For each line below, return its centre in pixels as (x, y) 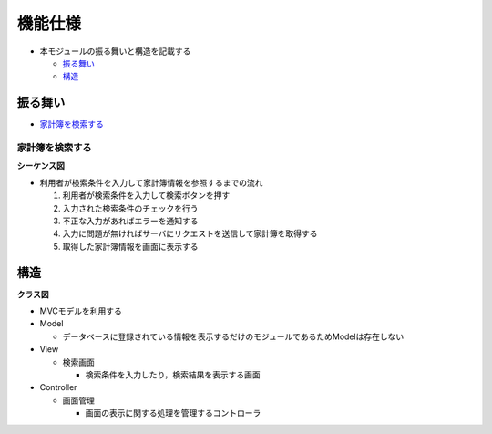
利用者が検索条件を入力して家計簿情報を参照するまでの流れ (151, 182)
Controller (58, 387)
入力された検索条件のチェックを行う (130, 208)
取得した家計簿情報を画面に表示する (130, 246)
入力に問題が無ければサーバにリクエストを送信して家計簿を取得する (190, 233)
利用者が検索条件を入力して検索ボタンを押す (146, 195)
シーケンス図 (41, 166)
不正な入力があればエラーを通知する (130, 221)
